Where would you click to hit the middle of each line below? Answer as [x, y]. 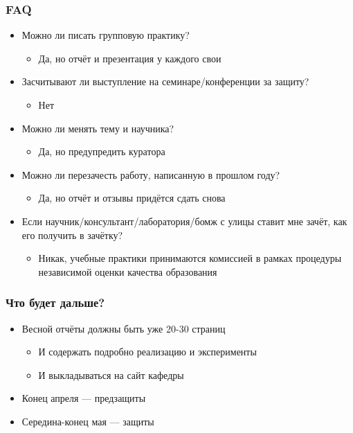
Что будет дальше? [55, 302]
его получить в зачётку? [72, 235]
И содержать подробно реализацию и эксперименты [147, 352]
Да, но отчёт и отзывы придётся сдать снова [132, 198]
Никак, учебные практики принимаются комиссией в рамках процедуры [190, 258]
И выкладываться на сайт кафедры [111, 374]
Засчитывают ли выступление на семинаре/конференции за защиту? [165, 81]
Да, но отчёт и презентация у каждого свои [130, 58]
